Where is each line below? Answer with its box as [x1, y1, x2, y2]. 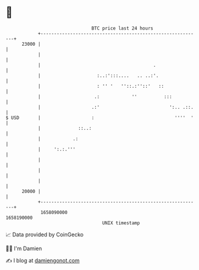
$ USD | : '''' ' [5, 114, 194, 121]
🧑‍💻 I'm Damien [5, 245, 43, 252]
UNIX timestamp [102, 219, 140, 226]
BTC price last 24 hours [91, 25, 153, 31]
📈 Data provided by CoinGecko [5, 231, 84, 238]
